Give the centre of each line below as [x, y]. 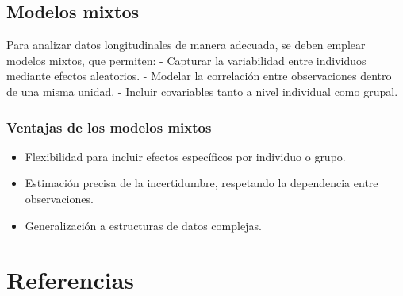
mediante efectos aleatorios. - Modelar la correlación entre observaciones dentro [199, 76]
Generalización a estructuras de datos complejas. [143, 225]
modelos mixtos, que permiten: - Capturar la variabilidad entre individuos [186, 60]
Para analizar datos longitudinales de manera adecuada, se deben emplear [186, 45]
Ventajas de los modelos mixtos [109, 127]
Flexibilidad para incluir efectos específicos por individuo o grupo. [185, 156]
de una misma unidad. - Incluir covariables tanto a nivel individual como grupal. [202, 91]
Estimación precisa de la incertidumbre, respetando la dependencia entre [201, 183]
